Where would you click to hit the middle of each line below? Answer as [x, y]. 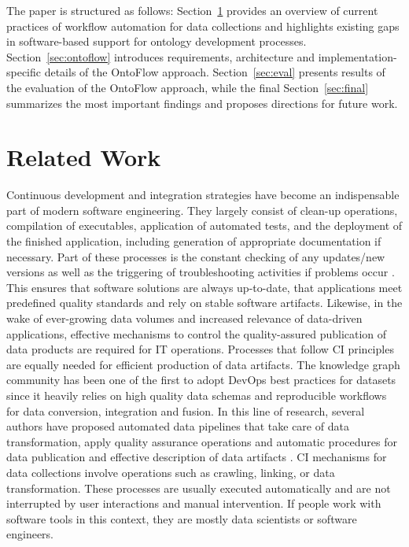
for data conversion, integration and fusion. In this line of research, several [186, 410]
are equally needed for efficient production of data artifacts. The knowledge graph [203, 364]
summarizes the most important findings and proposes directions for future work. [202, 103]
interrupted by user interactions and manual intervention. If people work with [194, 503]
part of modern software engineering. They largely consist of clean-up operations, [202, 210]
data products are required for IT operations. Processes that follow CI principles [200, 349]
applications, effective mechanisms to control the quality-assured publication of [197, 333]
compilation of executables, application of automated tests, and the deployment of [204, 225]
